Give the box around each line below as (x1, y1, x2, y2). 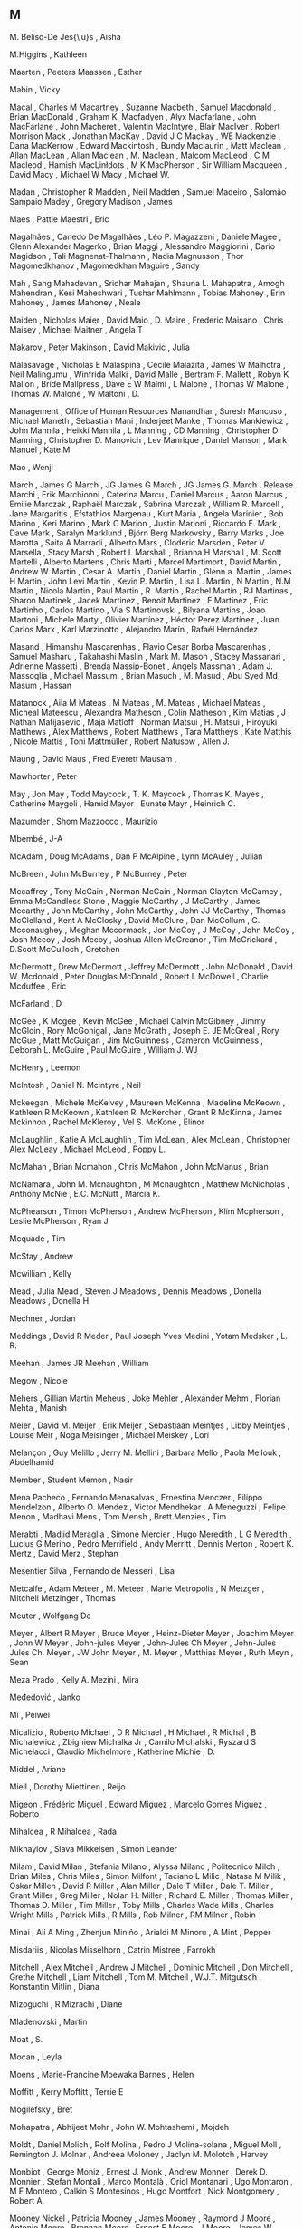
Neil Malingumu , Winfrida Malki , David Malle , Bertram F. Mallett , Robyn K (9, 369, 289, 380)
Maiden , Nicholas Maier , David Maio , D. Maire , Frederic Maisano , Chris (9, 314, 284, 325)
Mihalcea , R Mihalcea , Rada (9, 1826, 118, 1837)
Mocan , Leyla (9, 2051, 62, 2062)
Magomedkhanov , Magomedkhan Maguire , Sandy (9, 260, 201, 271)
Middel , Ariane (9, 1763, 66, 1774)
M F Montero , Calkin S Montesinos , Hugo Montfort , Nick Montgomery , (9, 2185, 279, 2196)
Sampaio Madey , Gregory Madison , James (9, 196, 174, 207)
